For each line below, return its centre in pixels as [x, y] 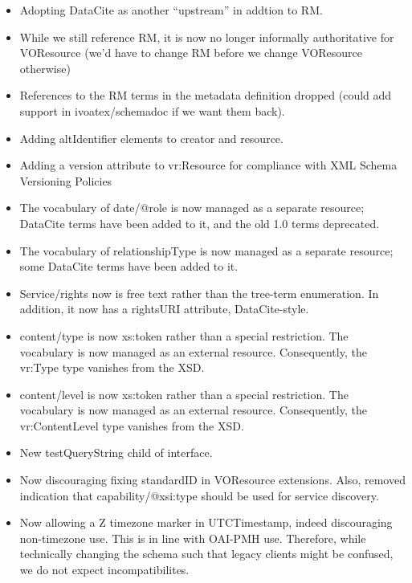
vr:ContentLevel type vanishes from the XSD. [132, 425]
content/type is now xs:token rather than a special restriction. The [184, 335]
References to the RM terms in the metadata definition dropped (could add [206, 95]
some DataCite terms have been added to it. [129, 266]
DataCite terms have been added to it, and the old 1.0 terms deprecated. [200, 223]
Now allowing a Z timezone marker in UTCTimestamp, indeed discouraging [206, 522]
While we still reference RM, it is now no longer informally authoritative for [207, 37]
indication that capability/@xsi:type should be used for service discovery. [199, 495]
